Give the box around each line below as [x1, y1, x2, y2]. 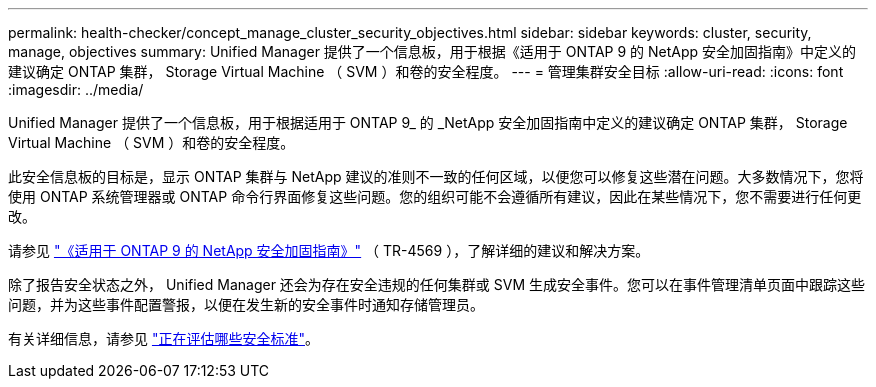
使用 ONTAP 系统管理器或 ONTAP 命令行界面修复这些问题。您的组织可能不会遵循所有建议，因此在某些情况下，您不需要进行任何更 [8, 188, 862, 205]
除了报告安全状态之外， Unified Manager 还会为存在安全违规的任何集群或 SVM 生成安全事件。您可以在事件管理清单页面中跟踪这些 [8, 276, 866, 293]
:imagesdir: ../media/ [8, 81, 144, 98]
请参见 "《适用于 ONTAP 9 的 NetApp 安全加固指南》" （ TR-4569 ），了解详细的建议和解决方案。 [8, 242, 650, 259]
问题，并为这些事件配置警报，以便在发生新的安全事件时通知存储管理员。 [8, 296, 484, 313]
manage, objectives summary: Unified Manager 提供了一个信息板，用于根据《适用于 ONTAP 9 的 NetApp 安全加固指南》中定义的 [8, 43, 857, 60]
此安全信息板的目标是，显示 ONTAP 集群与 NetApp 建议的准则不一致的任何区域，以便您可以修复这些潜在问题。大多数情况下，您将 [8, 168, 864, 185]
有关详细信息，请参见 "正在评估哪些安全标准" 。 [8, 330, 319, 347]
